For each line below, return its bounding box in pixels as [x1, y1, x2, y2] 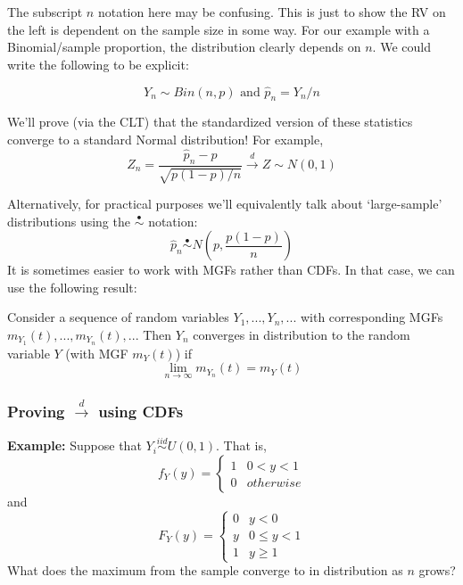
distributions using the [7, 211, 130, 230]
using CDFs [98, 400, 184, 422]
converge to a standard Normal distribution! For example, [7, 129, 324, 148]
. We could [372, 37, 431, 56]
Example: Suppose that [7, 436, 142, 455]
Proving [7, 400, 65, 422]
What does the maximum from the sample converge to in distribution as [7, 561, 403, 580]
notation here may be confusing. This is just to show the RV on [97, 3, 446, 21]
